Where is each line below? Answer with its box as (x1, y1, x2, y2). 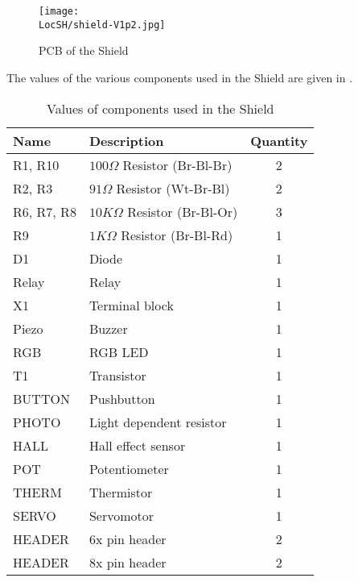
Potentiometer (88, 459, 169, 478)
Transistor (88, 365, 146, 385)
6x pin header (88, 529, 167, 548)
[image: (39, 6, 80, 17)
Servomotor (88, 505, 154, 525)
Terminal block (88, 295, 174, 314)
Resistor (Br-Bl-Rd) (121, 225, 233, 244)
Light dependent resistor (88, 412, 227, 431)
